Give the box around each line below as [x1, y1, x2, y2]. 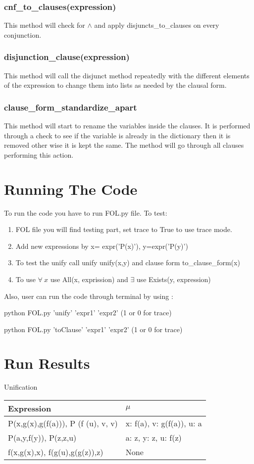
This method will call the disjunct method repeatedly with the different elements [4, 70, 250, 80]
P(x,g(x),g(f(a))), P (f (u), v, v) [8, 417, 118, 429]
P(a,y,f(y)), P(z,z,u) [8, 432, 77, 443]
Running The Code [4, 178, 138, 199]
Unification [4, 382, 38, 392]
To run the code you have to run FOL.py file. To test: [4, 207, 167, 218]
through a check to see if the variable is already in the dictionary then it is [4, 130, 231, 140]
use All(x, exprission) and [50, 274, 128, 284]
